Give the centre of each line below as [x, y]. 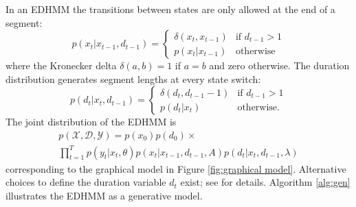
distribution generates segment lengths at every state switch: [133, 78]
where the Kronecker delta [61, 65]
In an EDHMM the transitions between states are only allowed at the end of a [170, 9]
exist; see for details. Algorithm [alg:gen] [265, 182]
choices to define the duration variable [86, 182]
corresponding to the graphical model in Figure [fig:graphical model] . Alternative [176, 168]
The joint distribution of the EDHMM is [91, 122]
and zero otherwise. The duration [279, 65]
